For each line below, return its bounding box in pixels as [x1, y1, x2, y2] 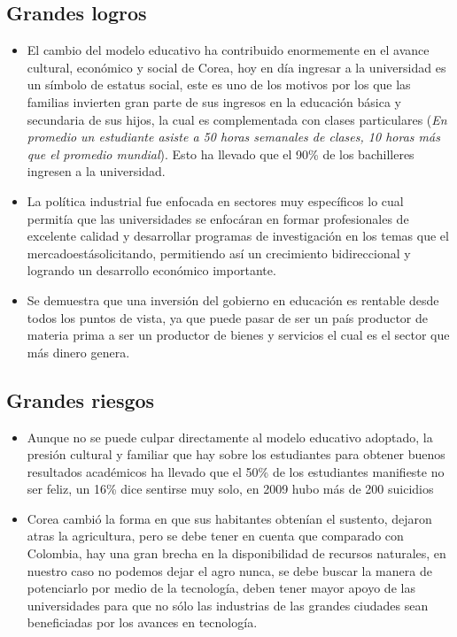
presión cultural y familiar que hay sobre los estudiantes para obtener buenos [27, 445, 445, 464]
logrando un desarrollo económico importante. [27, 261, 276, 280]
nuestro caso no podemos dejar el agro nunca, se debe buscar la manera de [27, 561, 432, 579]
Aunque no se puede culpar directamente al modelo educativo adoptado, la [27, 427, 433, 446]
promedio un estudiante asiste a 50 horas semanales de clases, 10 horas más [27, 127, 440, 146]
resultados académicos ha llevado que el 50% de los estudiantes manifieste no [27, 462, 445, 480]
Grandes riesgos [6, 386, 155, 413]
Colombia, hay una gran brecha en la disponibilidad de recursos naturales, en [27, 544, 446, 563]
